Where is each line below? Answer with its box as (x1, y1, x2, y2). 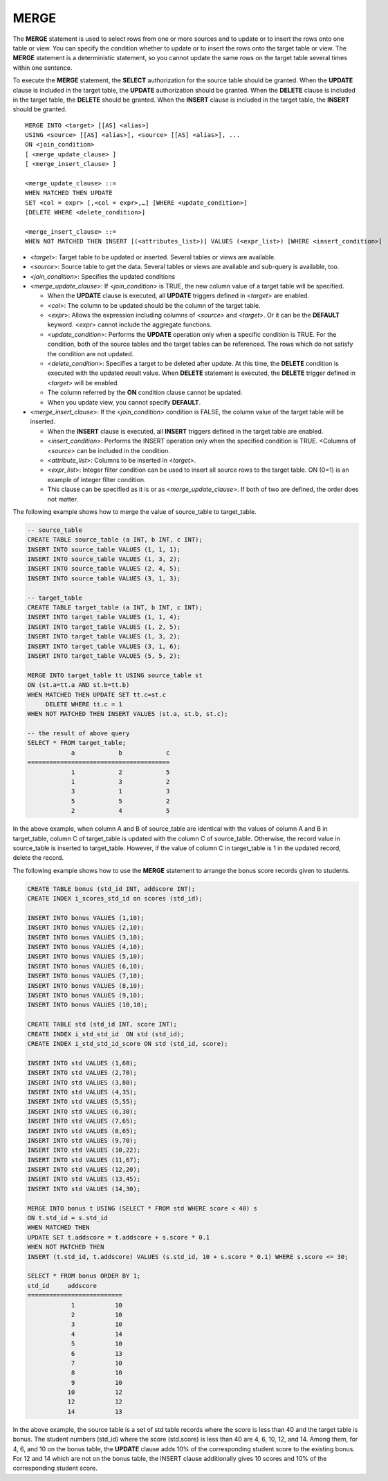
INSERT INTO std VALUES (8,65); (27, 1127, 138, 1134)
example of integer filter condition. (47, 475, 146, 484)
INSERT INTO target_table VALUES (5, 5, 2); (27, 652, 181, 660)
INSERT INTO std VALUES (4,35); (27, 1088, 138, 1096)
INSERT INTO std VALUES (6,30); (27, 1107, 138, 1115)
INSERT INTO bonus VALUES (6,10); (27, 962, 145, 970)
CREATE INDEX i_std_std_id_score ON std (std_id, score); (27, 1040, 228, 1047)
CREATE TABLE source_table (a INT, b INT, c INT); (27, 536, 203, 544)
